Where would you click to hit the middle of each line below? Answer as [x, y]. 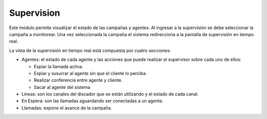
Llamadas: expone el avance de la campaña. [67, 108]
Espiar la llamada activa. [59, 66]
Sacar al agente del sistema [62, 87]
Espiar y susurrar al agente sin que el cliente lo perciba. [90, 73]
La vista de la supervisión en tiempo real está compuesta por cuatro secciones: [90, 50]
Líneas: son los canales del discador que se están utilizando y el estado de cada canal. [110, 94]
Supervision [35, 13]
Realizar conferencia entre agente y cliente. [78, 80]
